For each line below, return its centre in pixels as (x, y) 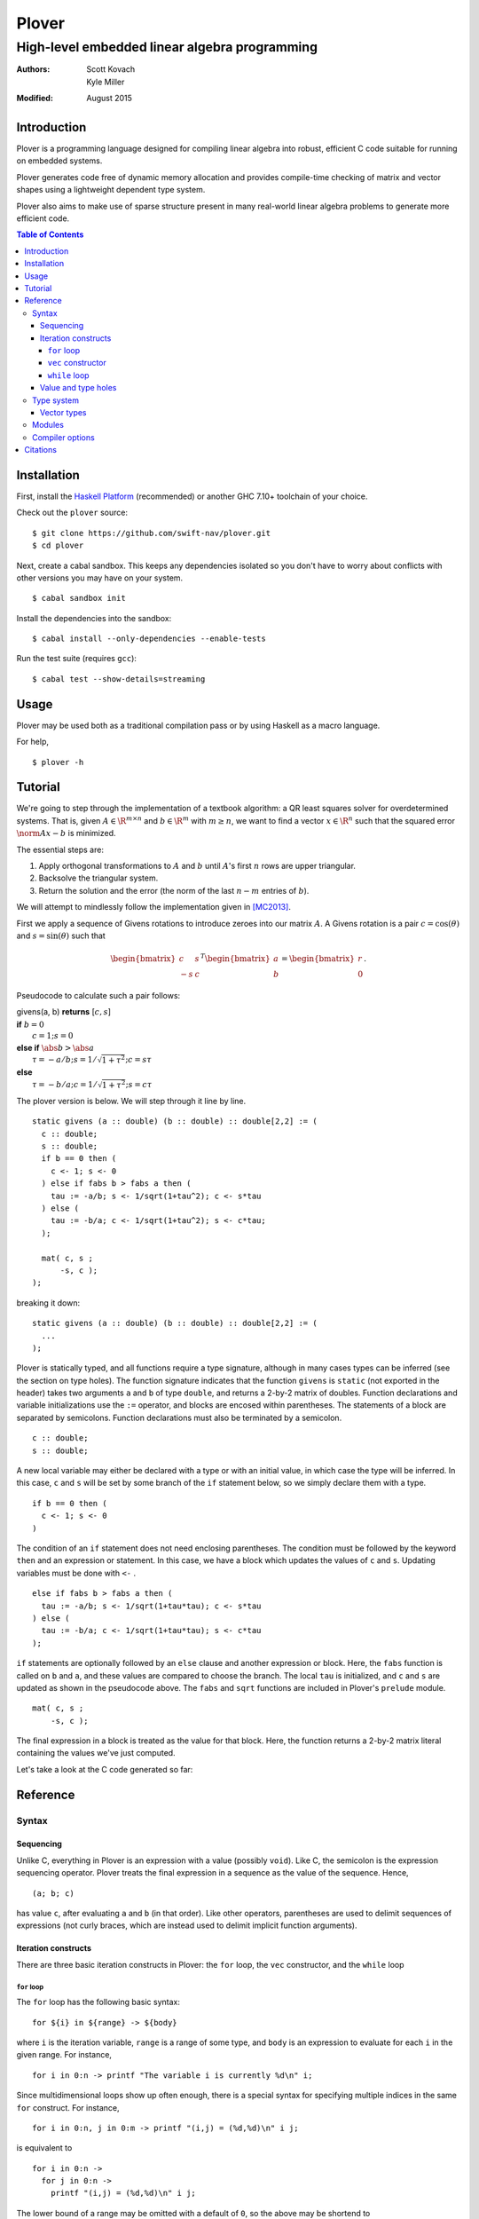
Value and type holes (79, 388)
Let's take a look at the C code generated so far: (105, 1769)
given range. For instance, (64, 2055)
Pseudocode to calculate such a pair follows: (98, 995)
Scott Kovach (111, 69)
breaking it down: (48, 1303)
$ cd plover (58, 545)
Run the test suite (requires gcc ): (77, 659)
